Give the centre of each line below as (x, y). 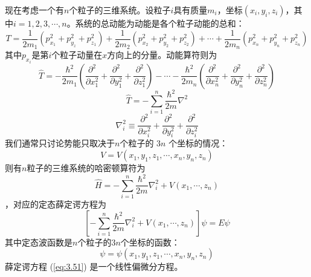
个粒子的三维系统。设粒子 (120, 10)
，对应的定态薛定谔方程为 (56, 204)
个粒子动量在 (77, 55)
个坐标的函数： (150, 242)
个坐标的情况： (198, 143)
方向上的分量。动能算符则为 (162, 55)
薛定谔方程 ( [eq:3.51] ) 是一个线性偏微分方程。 (94, 266)
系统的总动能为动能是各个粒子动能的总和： (160, 23)
